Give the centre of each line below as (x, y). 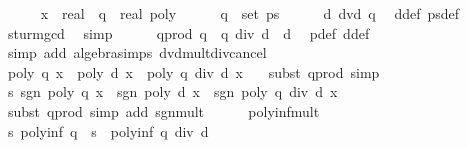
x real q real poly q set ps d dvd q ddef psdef (250, 13)
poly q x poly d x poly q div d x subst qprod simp (193, 71)
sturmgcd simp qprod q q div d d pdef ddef (188, 32)
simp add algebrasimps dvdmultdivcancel (137, 52)
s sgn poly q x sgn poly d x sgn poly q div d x (172, 91)
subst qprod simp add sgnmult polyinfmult (163, 110)
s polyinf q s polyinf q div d (108, 130)
